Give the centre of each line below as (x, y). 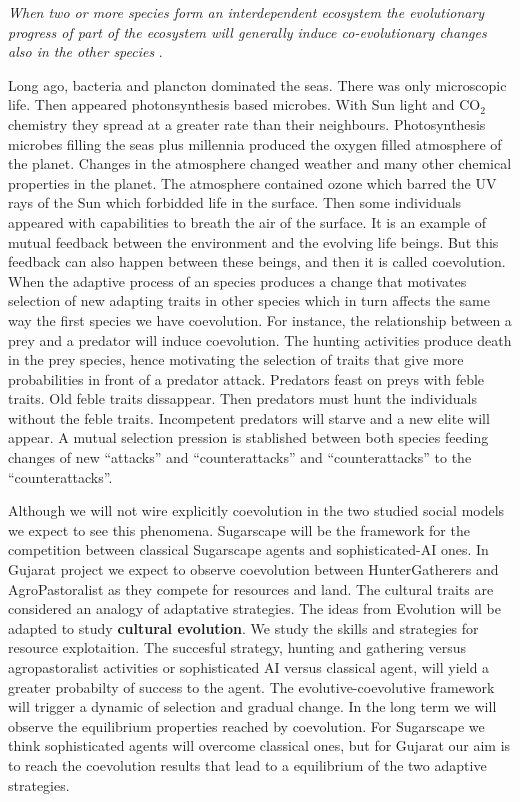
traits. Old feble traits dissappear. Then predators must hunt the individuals (243, 398)
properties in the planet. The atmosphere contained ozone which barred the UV (252, 182)
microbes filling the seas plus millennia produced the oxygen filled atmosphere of (255, 143)
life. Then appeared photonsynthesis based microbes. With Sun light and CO (244, 104)
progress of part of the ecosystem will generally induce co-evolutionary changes (247, 31)
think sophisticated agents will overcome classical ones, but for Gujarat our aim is (259, 745)
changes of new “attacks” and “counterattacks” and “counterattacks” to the (240, 457)
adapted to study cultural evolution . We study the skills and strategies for (243, 627)
